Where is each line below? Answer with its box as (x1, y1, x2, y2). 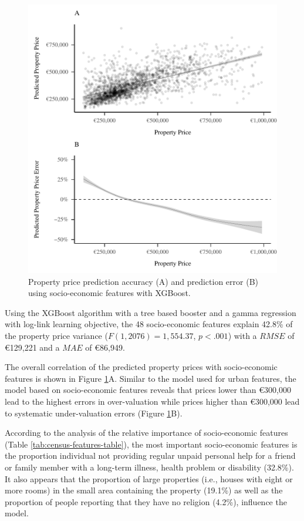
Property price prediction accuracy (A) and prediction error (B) (28, 275, 258, 287)
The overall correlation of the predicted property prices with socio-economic (5, 361, 278, 373)
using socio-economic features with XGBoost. (28, 287, 191, 299)
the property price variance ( (5, 329, 108, 341)
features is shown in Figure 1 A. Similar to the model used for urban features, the (5, 372, 296, 384)
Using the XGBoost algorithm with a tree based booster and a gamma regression (5, 306, 296, 318)
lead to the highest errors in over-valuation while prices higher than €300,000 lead (5, 395, 300, 407)
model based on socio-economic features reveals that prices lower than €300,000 (5, 384, 291, 396)
